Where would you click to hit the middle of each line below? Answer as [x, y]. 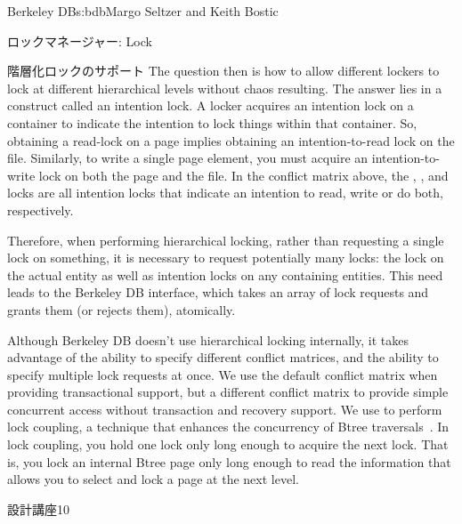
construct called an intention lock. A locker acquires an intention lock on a [211, 105]
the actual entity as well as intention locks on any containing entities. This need [225, 274]
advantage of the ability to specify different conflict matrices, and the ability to [223, 357]
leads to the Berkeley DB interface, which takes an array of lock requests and [218, 292]
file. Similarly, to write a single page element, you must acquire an [188, 158]
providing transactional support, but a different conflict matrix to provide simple [228, 392]
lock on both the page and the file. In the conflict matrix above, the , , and [243, 175]
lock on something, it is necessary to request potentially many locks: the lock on [226, 258]
